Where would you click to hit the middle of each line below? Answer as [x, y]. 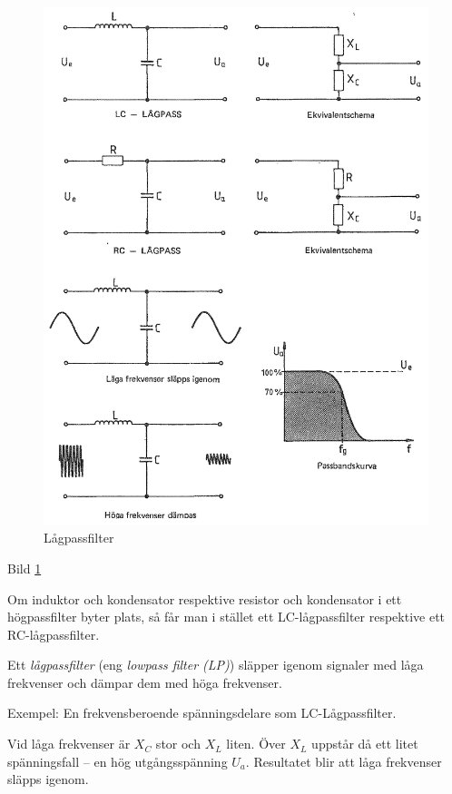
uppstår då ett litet [365, 744]
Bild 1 [25, 568]
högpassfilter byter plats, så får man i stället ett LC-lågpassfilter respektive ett [226, 617]
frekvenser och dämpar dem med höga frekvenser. [145, 682]
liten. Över [256, 744]
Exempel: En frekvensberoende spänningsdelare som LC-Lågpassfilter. [202, 713]
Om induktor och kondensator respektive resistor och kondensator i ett [205, 598]
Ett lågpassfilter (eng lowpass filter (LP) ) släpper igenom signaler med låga [216, 665]
